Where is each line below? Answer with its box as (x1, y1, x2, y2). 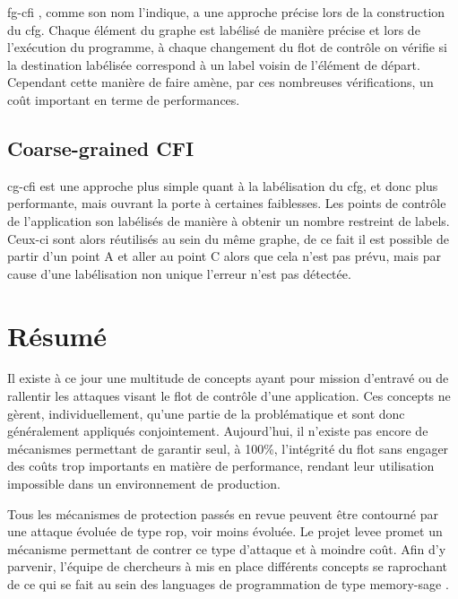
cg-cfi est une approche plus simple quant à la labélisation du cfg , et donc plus (7, 176, 438, 195)
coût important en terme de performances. (7, 90, 240, 109)
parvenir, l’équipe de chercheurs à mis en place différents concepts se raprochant (7, 557, 448, 576)
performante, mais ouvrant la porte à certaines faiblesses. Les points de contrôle (7, 194, 446, 213)
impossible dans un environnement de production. (7, 474, 281, 493)
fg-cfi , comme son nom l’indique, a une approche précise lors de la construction (7, 3, 445, 21)
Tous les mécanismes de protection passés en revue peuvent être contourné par (7, 504, 438, 523)
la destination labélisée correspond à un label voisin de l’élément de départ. (7, 55, 420, 74)
